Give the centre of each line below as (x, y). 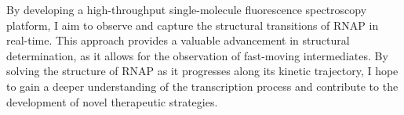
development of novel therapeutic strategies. (112, 101)
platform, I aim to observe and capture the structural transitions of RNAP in (193, 25)
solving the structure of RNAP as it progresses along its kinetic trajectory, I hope (202, 71)
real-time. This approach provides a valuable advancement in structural (178, 40)
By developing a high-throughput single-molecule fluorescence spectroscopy (187, 9)
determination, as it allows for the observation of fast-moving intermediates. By (197, 55)
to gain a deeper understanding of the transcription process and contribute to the (202, 86)
